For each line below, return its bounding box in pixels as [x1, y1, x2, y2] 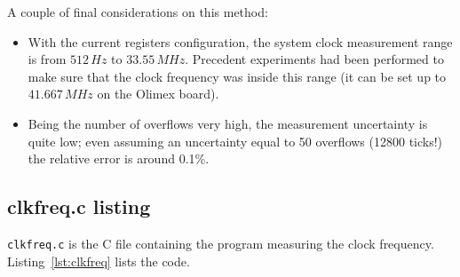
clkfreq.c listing [7, 193, 151, 220]
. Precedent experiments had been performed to [185, 50, 444, 68]
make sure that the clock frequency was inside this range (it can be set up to [28, 67, 447, 85]
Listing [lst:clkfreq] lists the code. [7, 251, 190, 270]
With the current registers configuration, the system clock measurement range [28, 32, 453, 51]
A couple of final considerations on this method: [7, 3, 268, 20]
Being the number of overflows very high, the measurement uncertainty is [28, 114, 428, 132]
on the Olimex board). [97, 84, 219, 103]
